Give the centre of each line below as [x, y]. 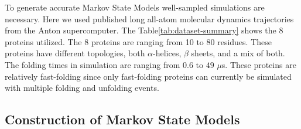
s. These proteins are [259, 64]
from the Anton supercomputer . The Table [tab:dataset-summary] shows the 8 [144, 30]
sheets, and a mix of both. [238, 53]
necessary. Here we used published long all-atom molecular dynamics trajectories [149, 18]
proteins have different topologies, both [75, 53]
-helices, [167, 53]
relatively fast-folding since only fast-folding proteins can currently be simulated [148, 76]
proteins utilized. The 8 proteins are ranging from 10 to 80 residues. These [138, 41]
